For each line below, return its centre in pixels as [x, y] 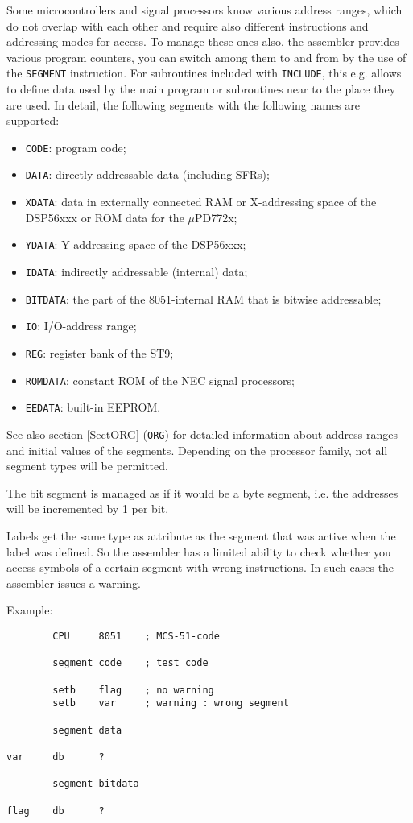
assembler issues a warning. [74, 583]
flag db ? [56, 811]
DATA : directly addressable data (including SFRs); [147, 174]
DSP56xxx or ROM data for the [105, 217]
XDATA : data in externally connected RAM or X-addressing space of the [201, 202]
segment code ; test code [130, 663]
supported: [33, 120]
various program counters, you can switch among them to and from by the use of [206, 57]
